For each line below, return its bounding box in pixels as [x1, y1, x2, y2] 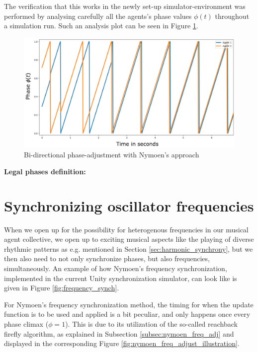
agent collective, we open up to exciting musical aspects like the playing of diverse [4, 234, 254, 244]
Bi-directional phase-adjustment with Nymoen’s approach [24, 149, 199, 160]
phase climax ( [4, 318, 49, 329]
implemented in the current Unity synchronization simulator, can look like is [4, 273, 237, 283]
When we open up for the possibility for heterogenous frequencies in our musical [4, 224, 249, 234]
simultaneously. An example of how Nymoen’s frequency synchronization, [4, 263, 227, 273]
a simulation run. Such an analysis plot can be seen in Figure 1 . [4, 20, 198, 31]
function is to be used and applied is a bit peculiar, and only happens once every [4, 309, 251, 319]
